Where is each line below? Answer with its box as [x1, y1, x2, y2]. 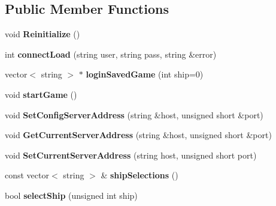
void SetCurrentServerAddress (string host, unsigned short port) [5, 148, 257, 161]
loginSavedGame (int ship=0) [86, 68, 204, 80]
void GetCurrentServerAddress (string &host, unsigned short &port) [5, 129, 272, 141]
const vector [5, 169, 49, 181]
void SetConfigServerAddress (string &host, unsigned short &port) [5, 108, 263, 121]
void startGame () [5, 88, 77, 100]
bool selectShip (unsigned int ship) [5, 189, 138, 201]
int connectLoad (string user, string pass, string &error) [5, 47, 217, 60]
